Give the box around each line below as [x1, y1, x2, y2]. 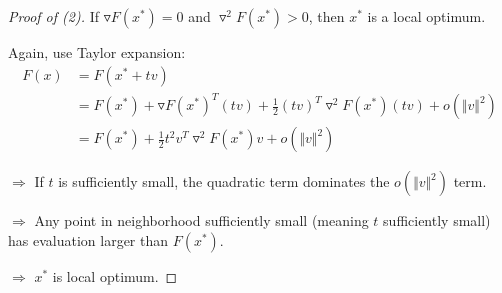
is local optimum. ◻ [52, 265, 178, 286]
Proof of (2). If [8, 6, 99, 26]
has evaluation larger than [8, 229, 169, 250]
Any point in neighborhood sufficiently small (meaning [34, 210, 369, 231]
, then [308, 6, 345, 26]
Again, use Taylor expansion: [8, 42, 186, 62]
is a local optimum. [367, 6, 486, 26]
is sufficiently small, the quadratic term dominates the [58, 171, 390, 192]
